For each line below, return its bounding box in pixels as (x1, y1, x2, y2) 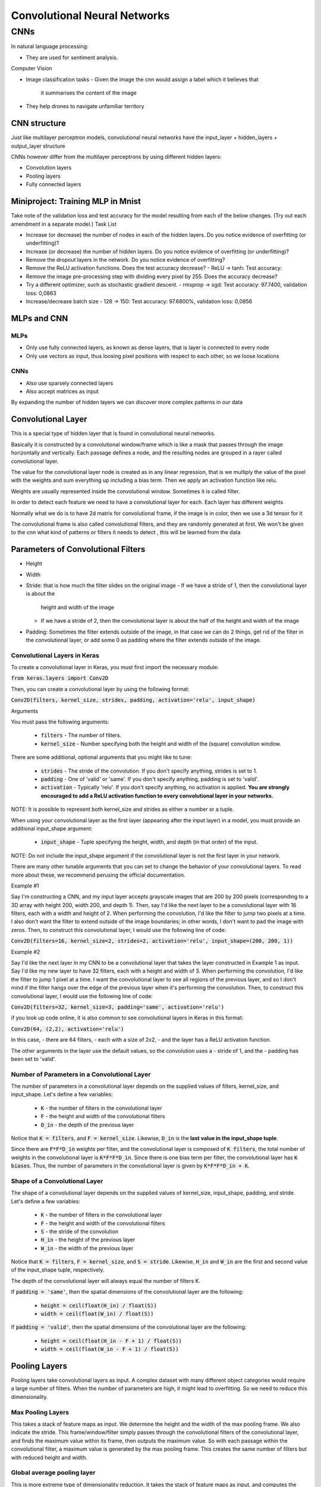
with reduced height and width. (11, 1454, 87, 1461)
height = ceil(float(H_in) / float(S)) (40, 1302, 157, 1309)
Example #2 (11, 948, 40, 955)
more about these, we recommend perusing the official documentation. (11, 871, 185, 879)
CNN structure (11, 118, 67, 128)
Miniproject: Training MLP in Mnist (11, 196, 141, 206)
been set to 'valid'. (11, 1055, 56, 1062)
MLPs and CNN (11, 313, 68, 324)
